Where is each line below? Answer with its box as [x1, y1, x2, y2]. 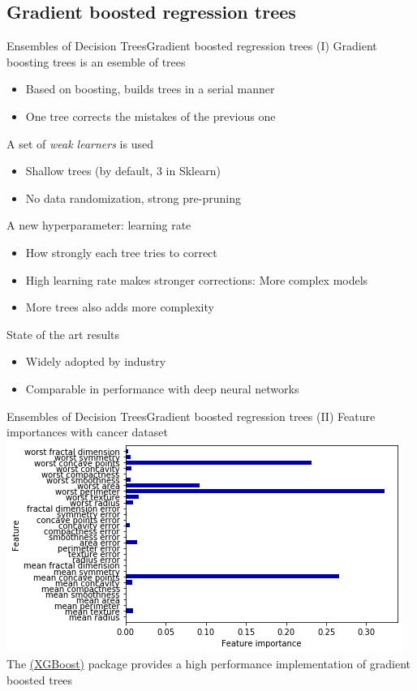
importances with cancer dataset [6, 423, 168, 440]
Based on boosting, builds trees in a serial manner [25, 80, 275, 97]
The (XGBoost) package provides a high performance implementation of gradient [6, 655, 411, 672]
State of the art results [6, 325, 120, 342]
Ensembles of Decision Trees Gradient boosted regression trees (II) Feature [6, 407, 376, 424]
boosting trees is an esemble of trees [6, 53, 186, 70]
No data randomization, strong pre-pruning [25, 189, 241, 206]
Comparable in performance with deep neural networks [25, 380, 299, 397]
